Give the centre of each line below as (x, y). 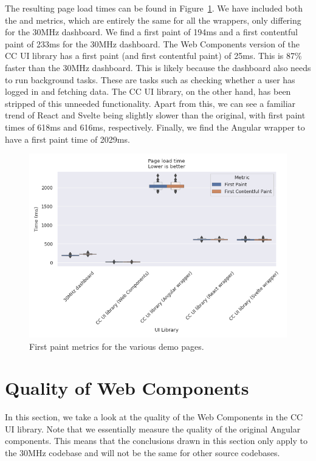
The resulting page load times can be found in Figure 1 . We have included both (154, 8)
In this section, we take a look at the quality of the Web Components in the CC (154, 417)
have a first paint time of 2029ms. (67, 139)
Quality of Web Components (127, 388)
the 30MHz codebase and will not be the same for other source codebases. (143, 453)
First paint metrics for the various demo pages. (117, 346)
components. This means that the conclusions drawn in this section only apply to (156, 441)
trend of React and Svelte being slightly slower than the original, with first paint (155, 115)
